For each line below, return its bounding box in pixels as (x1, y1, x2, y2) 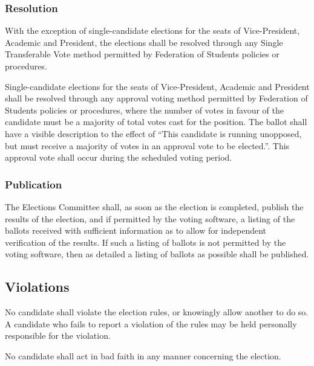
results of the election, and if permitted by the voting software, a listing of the (5, 212, 295, 225)
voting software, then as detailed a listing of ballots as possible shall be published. (5, 248, 309, 260)
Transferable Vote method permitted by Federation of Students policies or (5, 48, 280, 60)
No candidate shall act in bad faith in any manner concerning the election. (5, 349, 281, 362)
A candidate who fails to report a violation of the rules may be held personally (5, 317, 297, 330)
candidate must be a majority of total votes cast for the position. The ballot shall (5, 115, 307, 128)
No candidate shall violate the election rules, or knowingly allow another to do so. (5, 306, 309, 318)
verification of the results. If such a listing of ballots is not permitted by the (5, 236, 286, 248)
